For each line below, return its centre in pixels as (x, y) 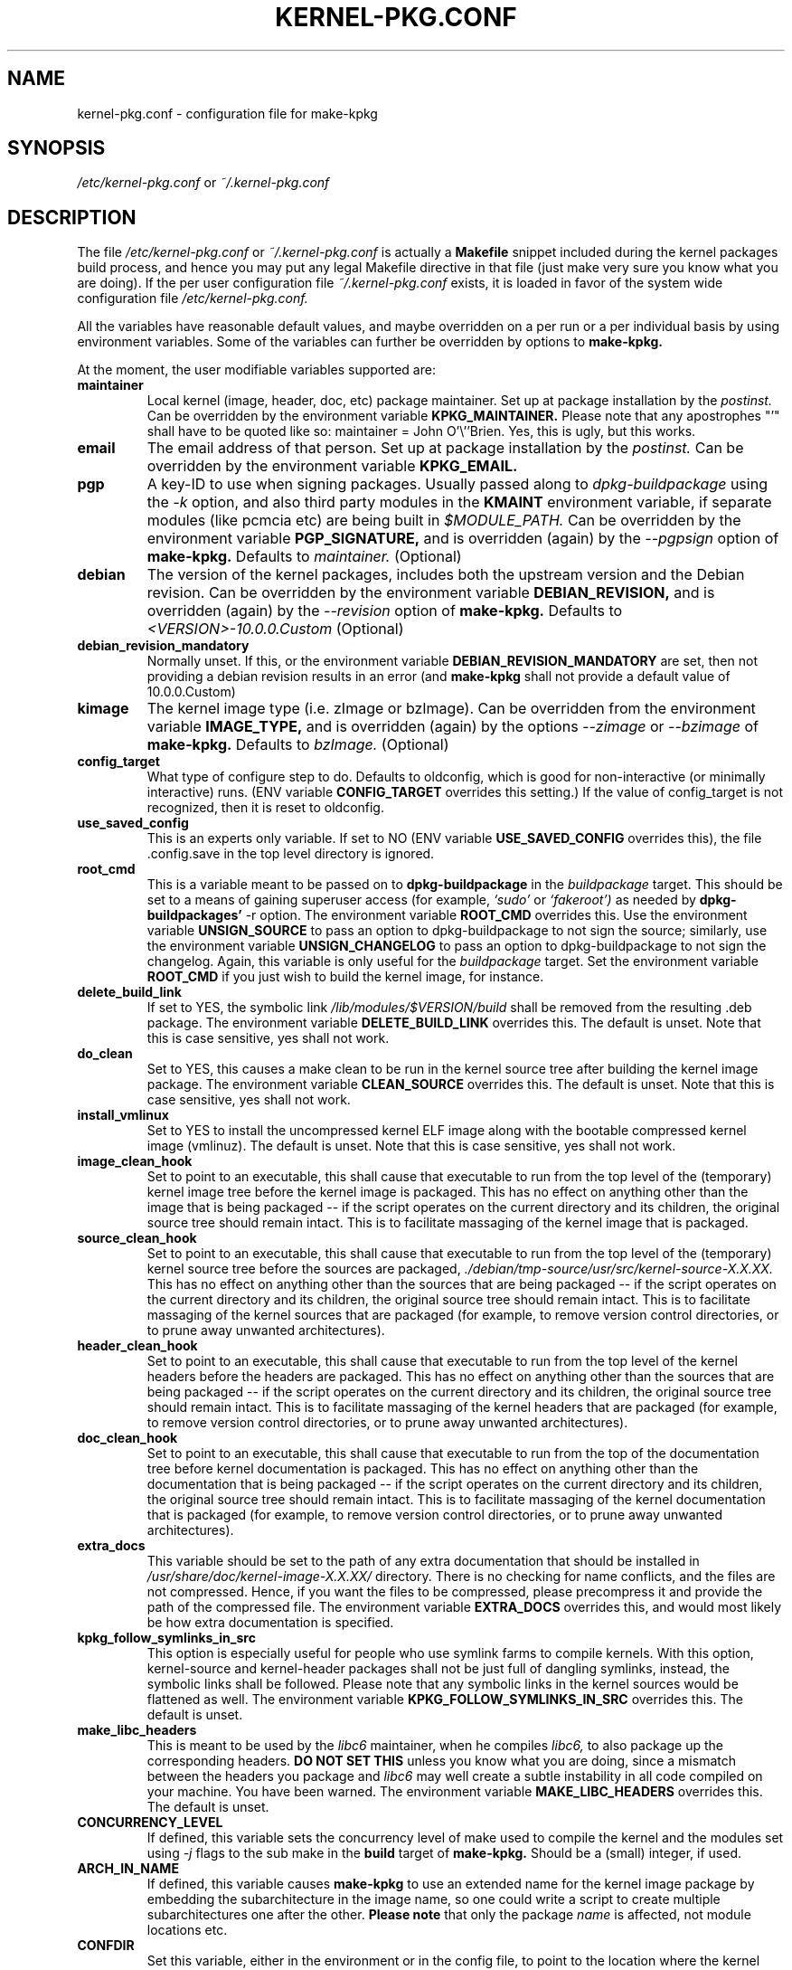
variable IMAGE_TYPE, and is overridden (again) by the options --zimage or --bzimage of (453, 727)
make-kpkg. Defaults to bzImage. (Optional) (298, 745)
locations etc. (187, 1930)
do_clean (105, 1054)
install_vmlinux (123, 1115)
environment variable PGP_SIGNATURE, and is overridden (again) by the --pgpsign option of (463, 539)
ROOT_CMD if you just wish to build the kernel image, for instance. (345, 977)
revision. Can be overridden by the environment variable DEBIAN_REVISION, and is (431, 593)
